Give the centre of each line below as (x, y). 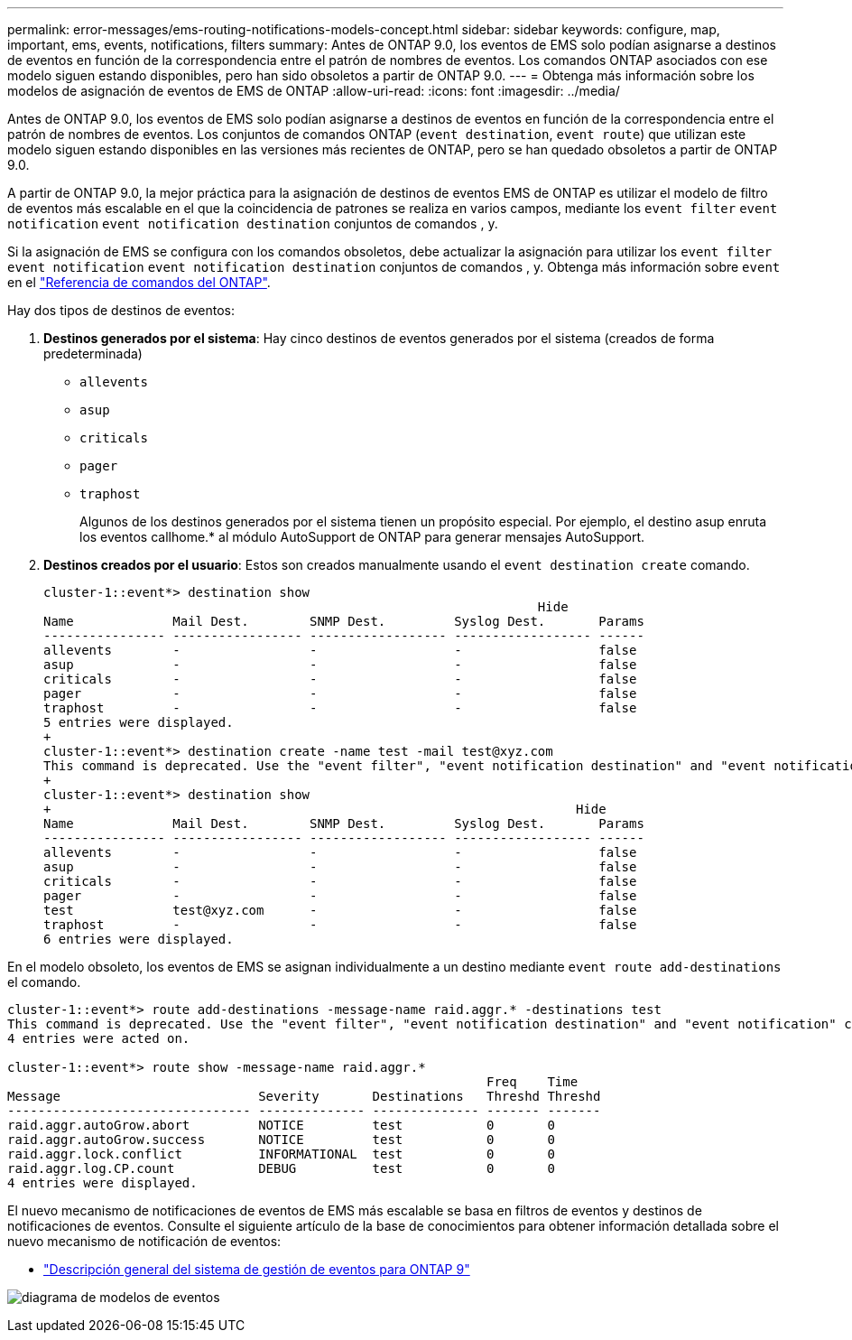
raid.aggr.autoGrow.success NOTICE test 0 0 (281, 1140)
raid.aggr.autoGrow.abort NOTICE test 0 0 (281, 1125)
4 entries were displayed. (102, 1183)
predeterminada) (93, 354)
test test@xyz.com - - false (340, 910)
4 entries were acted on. (99, 1038)
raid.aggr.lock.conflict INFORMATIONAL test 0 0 (281, 1154)
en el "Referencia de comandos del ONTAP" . (139, 282)
